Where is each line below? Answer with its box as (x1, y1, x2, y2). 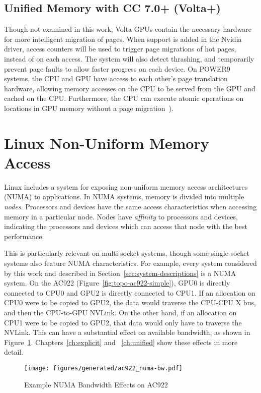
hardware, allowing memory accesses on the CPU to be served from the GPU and (4, 83, 255, 93)
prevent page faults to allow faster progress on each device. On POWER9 (4, 63, 230, 74)
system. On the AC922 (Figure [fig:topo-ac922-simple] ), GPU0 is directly (4, 277, 230, 288)
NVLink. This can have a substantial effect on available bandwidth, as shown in (4, 327, 250, 338)
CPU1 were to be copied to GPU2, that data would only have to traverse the (4, 317, 242, 327)
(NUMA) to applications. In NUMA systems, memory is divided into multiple (4, 191, 244, 202)
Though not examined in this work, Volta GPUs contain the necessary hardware (4, 24, 251, 34)
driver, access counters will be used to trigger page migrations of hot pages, (4, 43, 236, 54)
